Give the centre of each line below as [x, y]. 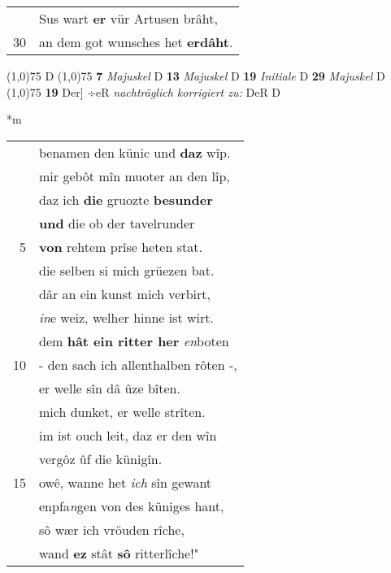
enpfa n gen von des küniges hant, [132, 506]
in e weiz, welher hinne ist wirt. [126, 317]
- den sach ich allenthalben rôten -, [138, 364]
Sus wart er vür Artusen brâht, [128, 18]
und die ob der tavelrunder [117, 223]
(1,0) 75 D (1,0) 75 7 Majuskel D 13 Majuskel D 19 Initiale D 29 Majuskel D [196, 76]
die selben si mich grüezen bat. [127, 270]
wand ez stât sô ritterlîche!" [119, 553]
